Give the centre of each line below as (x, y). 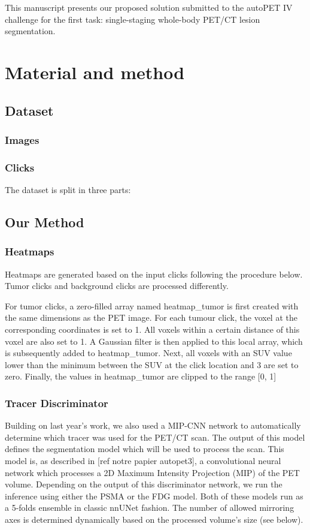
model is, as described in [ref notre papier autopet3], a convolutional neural (143, 460)
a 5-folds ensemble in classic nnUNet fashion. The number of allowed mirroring (150, 508)
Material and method (95, 72)
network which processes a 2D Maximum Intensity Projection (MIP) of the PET (152, 472)
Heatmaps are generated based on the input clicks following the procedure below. (154, 274)
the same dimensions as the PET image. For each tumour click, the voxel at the (151, 317)
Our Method (45, 222)
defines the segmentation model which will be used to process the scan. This (145, 449)
